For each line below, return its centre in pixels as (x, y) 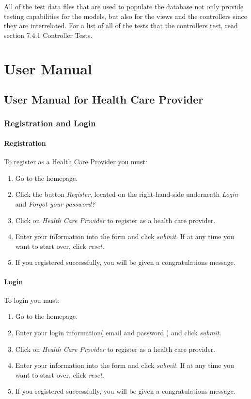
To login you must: (32, 300)
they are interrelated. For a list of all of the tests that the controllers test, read (121, 26)
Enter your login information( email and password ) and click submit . (118, 332)
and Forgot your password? (55, 203)
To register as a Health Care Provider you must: (76, 162)
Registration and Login (50, 123)
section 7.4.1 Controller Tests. (48, 35)
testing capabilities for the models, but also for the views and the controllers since (125, 16)
